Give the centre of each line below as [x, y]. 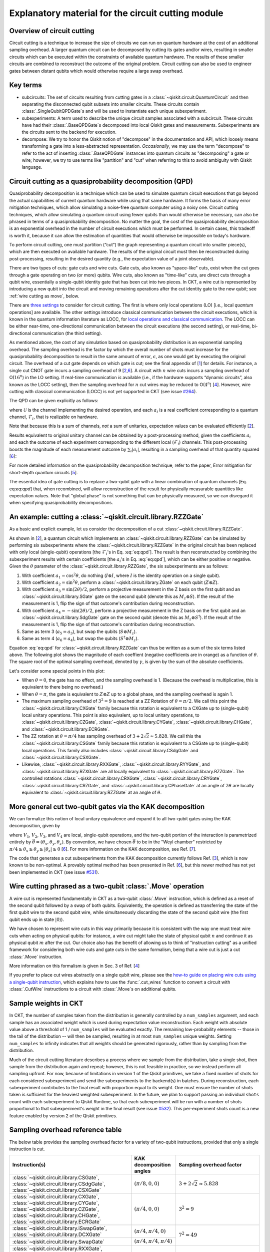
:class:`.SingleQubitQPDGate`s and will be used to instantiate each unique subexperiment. [114, 111]
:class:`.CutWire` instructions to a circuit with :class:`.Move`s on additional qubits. [93, 989]
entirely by [20, 842]
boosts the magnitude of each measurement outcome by [68, 449]
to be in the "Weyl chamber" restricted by [179, 842]
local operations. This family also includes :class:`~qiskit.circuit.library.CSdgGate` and [110, 750]
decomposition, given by [34, 826]
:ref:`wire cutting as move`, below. [44, 296]
